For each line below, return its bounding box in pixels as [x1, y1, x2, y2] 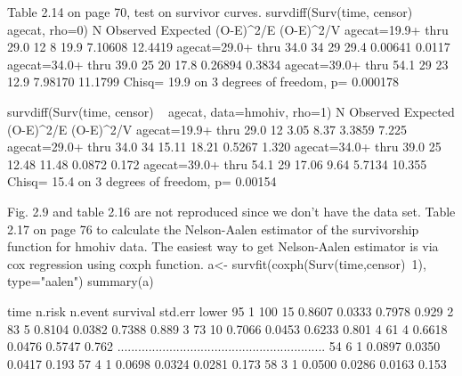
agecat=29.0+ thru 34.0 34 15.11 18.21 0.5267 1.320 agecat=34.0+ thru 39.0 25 [7, 137, 442, 156]
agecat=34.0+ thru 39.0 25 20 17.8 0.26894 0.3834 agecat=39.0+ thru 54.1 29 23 [7, 54, 449, 73]
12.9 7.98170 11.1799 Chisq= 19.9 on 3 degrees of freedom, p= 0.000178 [7, 72, 400, 91]
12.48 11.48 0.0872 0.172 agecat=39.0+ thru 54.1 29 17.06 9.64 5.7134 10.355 [7, 154, 427, 173]
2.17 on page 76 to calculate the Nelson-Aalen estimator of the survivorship [7, 219, 419, 238]
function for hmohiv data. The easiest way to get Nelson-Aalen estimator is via [7, 237, 439, 256]
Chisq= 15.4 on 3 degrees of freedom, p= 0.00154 [7, 172, 277, 191]
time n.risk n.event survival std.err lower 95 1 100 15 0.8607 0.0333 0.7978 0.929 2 [7, 301, 454, 320]
